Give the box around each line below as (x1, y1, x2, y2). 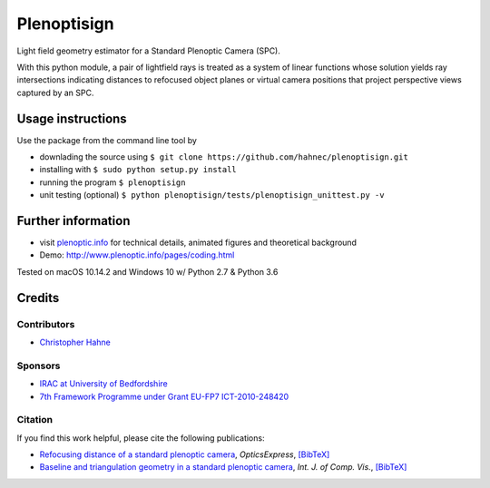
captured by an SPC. (16, 87, 94, 98)
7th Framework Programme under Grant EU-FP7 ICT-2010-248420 (39, 391, 289, 402)
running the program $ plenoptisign (39, 177, 186, 188)
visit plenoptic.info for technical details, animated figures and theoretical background (39, 237, 358, 249)
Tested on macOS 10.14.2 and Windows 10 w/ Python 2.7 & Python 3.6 (16, 266, 279, 277)
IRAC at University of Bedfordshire (39, 378, 168, 389)
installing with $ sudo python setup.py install (39, 164, 238, 175)
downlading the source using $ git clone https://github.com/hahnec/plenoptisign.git (39, 151, 408, 162)
